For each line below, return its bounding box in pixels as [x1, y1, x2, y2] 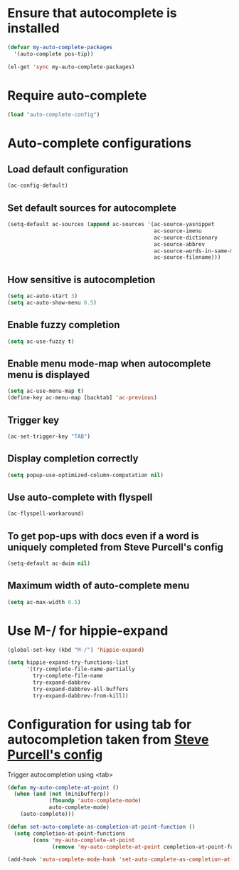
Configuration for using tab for [7, 716, 192, 732]
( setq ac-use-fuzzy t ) [7, 337, 75, 345]
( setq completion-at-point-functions [14, 829, 126, 837]
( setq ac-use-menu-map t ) [7, 387, 84, 395]
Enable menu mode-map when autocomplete [7, 357, 211, 369]
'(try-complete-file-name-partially [26, 665, 135, 673]
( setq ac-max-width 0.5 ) [7, 598, 81, 605]
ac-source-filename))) [154, 254, 221, 261]
